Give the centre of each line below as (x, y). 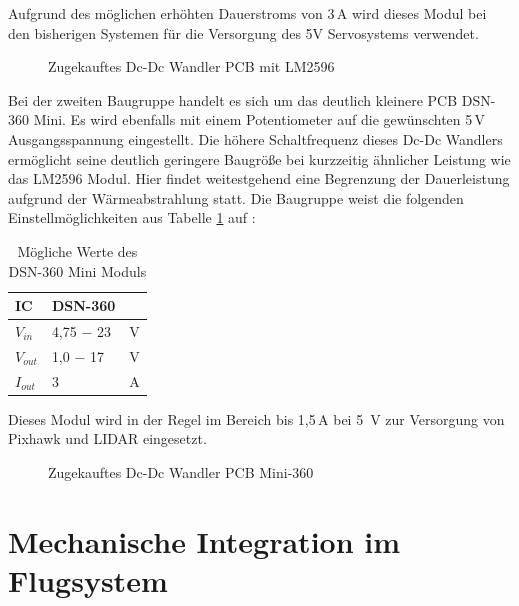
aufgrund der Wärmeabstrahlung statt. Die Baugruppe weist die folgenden (236, 197)
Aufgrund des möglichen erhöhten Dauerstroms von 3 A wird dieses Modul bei (247, 13)
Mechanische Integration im (204, 540)
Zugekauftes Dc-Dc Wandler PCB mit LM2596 (191, 66)
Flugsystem (88, 579)
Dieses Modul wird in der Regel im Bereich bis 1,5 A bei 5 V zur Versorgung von (256, 418)
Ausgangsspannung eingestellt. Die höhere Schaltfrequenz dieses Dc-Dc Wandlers (255, 138)
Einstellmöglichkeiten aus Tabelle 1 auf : (132, 217)
